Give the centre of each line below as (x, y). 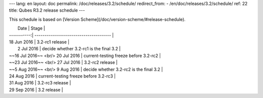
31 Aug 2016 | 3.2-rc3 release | (40, 83)
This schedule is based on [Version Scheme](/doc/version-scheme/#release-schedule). (97, 19)
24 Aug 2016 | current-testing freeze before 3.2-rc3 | (62, 76)
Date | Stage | (31, 28)
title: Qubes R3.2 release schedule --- (47, 10)
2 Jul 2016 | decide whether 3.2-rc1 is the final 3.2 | (69, 49)
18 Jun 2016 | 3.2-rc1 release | (39, 42)
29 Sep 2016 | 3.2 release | (36, 90)
